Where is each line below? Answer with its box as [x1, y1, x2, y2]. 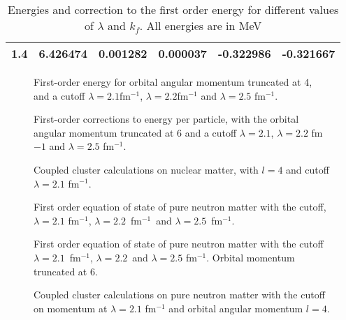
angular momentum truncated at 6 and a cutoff [34, 125, 237, 139]
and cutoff [286, 162, 329, 176]
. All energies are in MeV [139, 17, 262, 33]
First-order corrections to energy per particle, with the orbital [34, 112, 299, 126]
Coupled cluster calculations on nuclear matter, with [34, 162, 259, 176]
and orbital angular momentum [168, 300, 303, 315]
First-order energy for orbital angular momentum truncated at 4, [34, 75, 312, 89]
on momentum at [34, 300, 108, 315]
